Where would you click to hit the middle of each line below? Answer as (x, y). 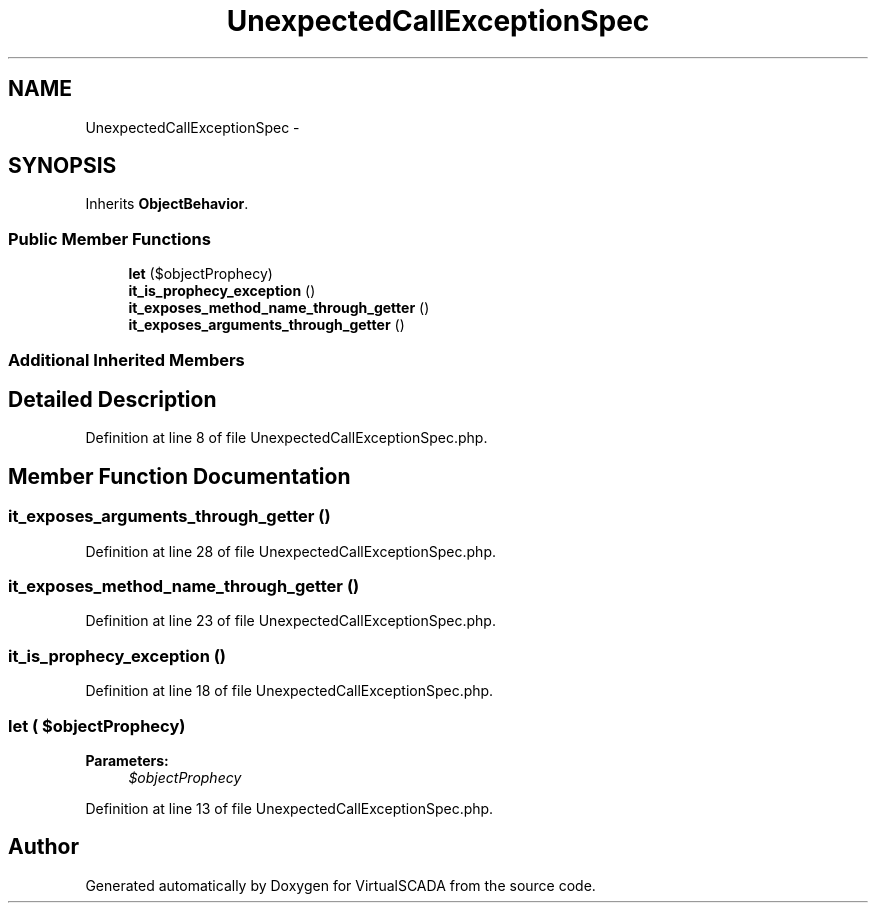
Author (43, 847)
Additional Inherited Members (126, 359)
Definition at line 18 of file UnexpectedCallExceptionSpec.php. (289, 691)
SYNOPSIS (62, 166)
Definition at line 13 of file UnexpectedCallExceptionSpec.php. (289, 808)
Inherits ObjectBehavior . (167, 204)
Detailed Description (112, 399)
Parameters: (127, 760)
